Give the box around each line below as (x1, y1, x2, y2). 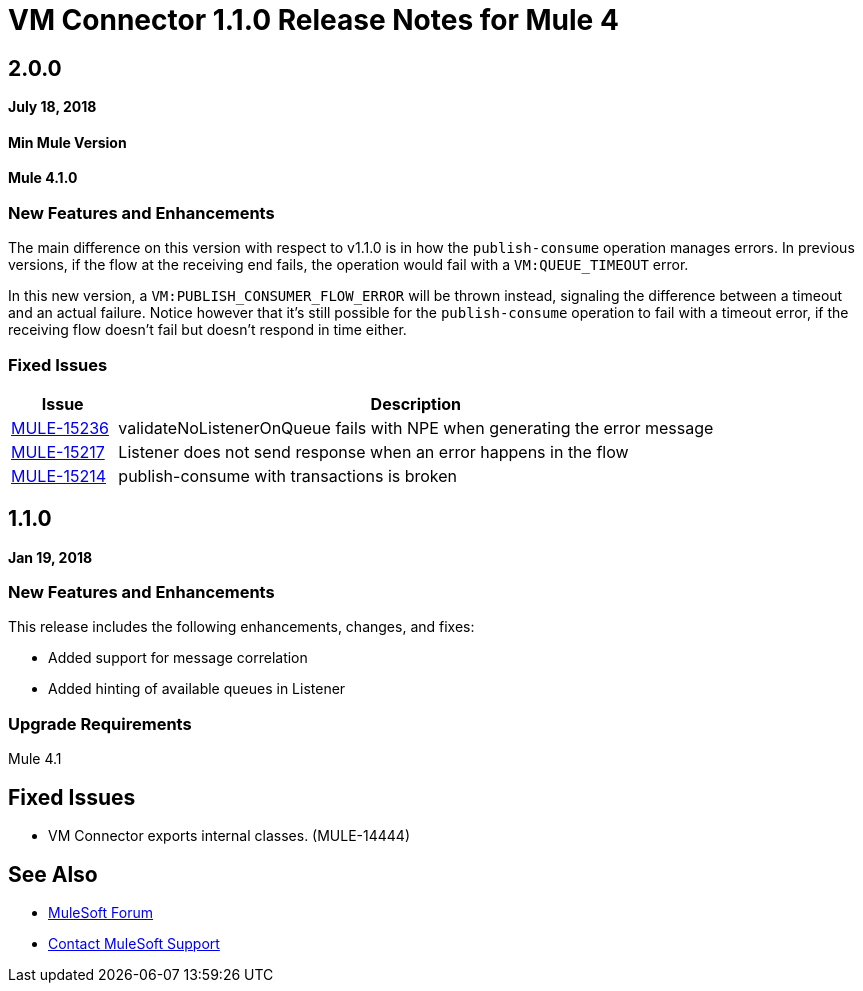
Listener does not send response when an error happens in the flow (118, 441, 629, 462)
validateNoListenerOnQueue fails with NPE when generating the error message (118, 417, 714, 438)
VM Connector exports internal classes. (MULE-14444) (48, 827, 411, 845)
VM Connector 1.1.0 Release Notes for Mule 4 (8, 3, 619, 37)
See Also (8, 861, 98, 887)
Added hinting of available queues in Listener (48, 680, 346, 698)
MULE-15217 (11, 441, 105, 462)
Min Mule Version (8, 133, 127, 151)
